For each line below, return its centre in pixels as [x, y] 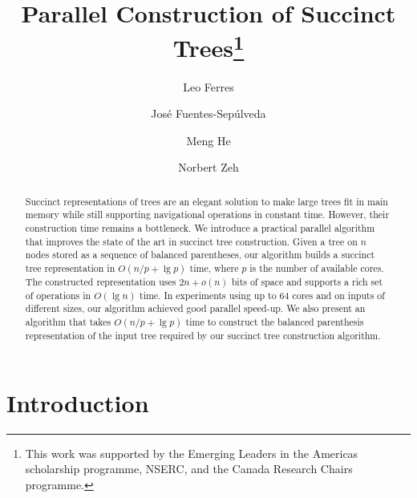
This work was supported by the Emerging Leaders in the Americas [192, 453]
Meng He [208, 140]
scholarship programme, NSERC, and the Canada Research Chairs [189, 469]
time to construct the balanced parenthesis [275, 322]
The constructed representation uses [101, 282]
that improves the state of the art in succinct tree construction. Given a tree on [191, 241]
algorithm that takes [68, 322]
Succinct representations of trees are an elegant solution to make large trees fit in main [206, 201]
